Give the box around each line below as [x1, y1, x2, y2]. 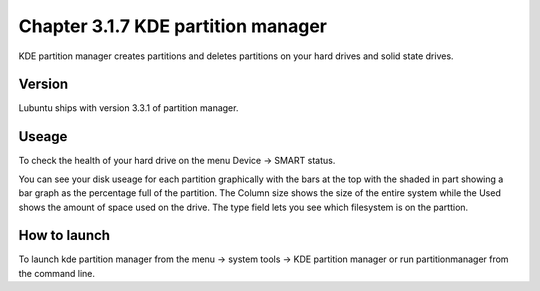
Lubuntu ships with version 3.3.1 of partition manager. [18, 102, 239, 114]
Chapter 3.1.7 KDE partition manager [18, 15, 327, 37]
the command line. [18, 267, 95, 279]
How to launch [18, 227, 110, 244]
